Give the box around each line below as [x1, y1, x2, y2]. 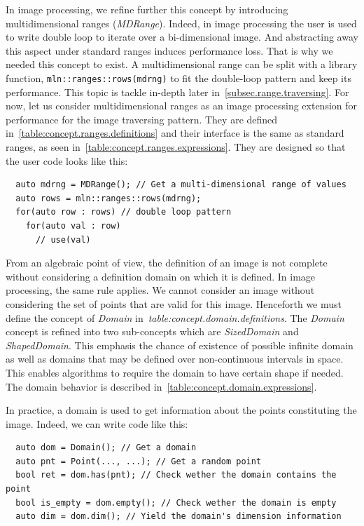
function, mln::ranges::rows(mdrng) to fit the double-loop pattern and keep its [6, 70, 351, 85]
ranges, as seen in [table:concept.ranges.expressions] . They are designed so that [6, 140, 346, 154]
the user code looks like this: [6, 153, 128, 168]
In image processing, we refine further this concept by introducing [6, 2, 288, 16]
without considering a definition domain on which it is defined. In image [6, 269, 316, 283]
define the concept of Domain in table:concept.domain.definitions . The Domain [6, 310, 344, 325]
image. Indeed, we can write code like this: [6, 416, 188, 431]
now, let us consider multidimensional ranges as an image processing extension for [6, 98, 358, 113]
